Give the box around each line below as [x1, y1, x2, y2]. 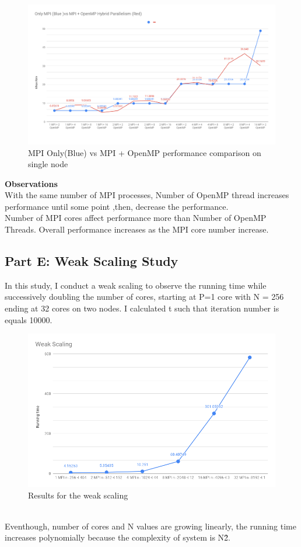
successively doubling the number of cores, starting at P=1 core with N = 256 [5, 290, 284, 303]
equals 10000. [5, 313, 52, 326]
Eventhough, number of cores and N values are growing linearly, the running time [5, 520, 296, 532]
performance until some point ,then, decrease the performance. [5, 200, 229, 212]
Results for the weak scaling [28, 489, 128, 501]
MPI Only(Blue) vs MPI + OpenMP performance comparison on [28, 146, 261, 158]
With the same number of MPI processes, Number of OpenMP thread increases [5, 189, 289, 201]
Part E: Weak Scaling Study [5, 252, 178, 270]
